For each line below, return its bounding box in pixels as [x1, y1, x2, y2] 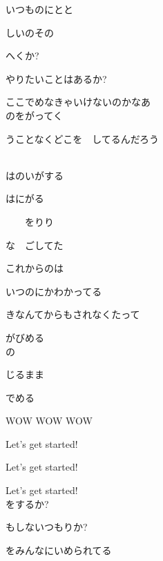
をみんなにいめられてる [6, 542, 112, 557]
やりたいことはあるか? [6, 71, 107, 86]
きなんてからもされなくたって [6, 307, 140, 322]
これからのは [6, 261, 64, 275]
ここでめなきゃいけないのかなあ [6, 95, 151, 109]
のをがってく [6, 108, 63, 122]
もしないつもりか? [6, 520, 88, 534]
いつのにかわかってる [6, 284, 102, 298]
